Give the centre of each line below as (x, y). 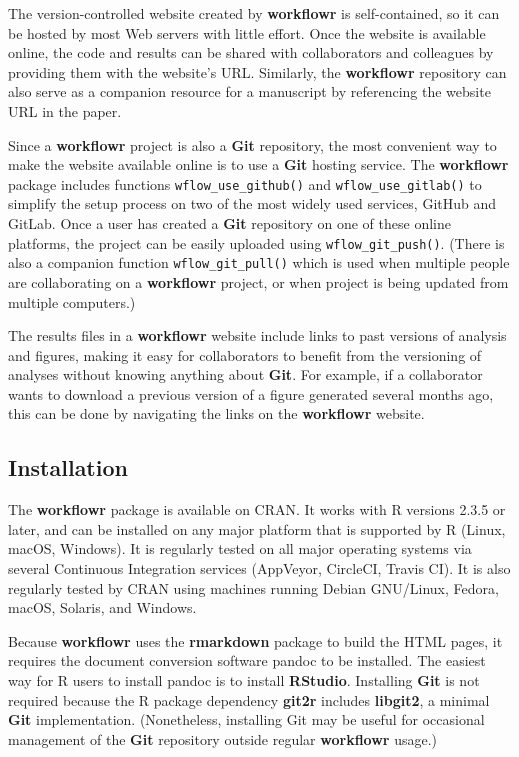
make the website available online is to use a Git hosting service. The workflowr (258, 164)
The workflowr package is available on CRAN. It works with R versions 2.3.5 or (257, 509)
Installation (68, 467)
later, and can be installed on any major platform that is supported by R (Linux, (257, 528)
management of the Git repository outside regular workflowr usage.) (222, 738)
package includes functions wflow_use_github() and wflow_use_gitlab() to (245, 183)
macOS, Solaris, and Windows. (102, 607)
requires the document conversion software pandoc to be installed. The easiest (247, 660)
